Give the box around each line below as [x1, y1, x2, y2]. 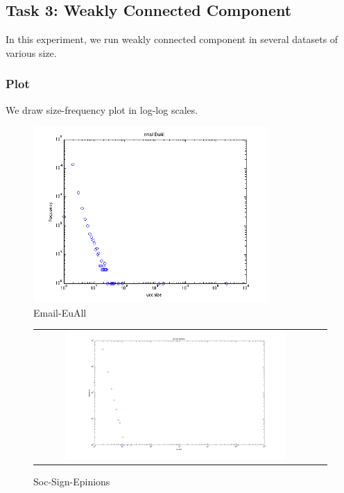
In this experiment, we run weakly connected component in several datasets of [6, 32, 338, 47]
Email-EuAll [33, 305, 87, 319]
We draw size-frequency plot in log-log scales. [6, 102, 198, 117]
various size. [6, 45, 57, 60]
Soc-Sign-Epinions [33, 474, 110, 488]
